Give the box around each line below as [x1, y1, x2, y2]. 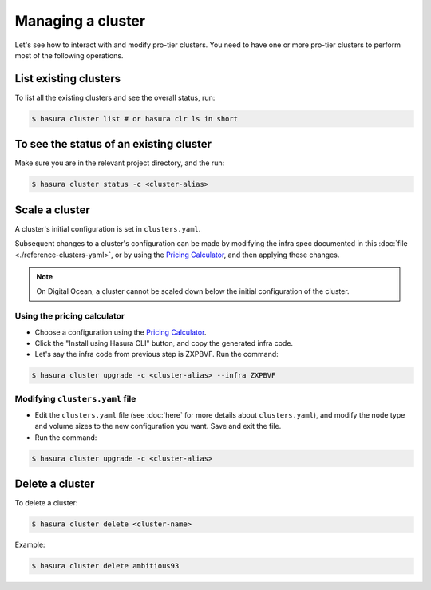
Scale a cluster [14, 203, 91, 216]
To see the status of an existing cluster [14, 137, 212, 151]
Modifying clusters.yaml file [14, 393, 136, 404]
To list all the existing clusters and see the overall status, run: [14, 93, 215, 102]
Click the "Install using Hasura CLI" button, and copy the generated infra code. [34, 338, 294, 347]
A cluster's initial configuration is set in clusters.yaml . [14, 224, 201, 233]
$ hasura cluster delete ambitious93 [31, 561, 180, 571]
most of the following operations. [14, 50, 124, 60]
